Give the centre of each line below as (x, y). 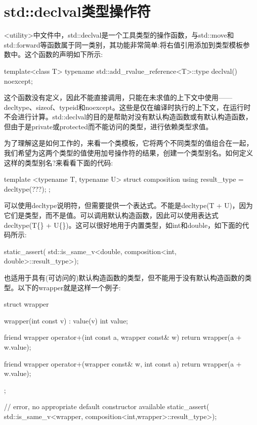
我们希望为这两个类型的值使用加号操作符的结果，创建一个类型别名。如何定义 (128, 153)
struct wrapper (26, 304)
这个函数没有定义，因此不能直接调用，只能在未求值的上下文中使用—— (118, 97)
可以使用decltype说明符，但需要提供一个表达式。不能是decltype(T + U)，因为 (128, 205)
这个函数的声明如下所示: (64, 54)
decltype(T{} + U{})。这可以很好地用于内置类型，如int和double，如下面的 (123, 225)
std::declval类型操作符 (77, 11)
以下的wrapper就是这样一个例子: (69, 287)
